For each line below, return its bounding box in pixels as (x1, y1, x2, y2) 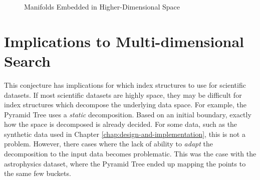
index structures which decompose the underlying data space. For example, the (4, 99, 247, 110)
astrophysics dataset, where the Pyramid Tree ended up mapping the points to (4, 158, 246, 168)
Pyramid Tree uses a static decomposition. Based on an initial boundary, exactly (4, 109, 251, 119)
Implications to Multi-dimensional (4, 31, 244, 51)
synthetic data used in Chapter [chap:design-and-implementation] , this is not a (4, 128, 245, 139)
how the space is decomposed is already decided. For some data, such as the (4, 119, 237, 129)
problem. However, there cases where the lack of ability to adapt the (4, 138, 213, 149)
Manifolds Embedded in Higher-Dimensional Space (24, 2, 180, 12)
